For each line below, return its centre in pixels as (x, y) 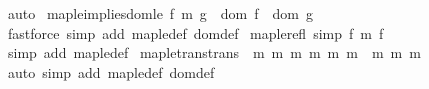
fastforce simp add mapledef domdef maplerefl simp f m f (195, 32)
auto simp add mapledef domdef (111, 71)
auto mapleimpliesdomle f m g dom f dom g (160, 13)
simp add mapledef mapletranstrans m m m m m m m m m (214, 52)
